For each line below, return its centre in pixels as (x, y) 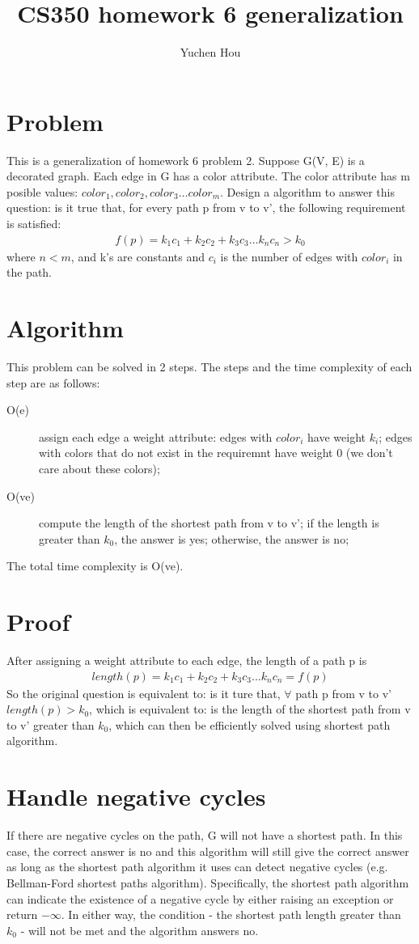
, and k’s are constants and (138, 256)
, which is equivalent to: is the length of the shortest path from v (250, 709)
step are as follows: (53, 382)
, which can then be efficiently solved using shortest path (250, 724)
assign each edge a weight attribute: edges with (156, 436)
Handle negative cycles (136, 796)
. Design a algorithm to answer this (307, 191)
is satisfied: (34, 224)
